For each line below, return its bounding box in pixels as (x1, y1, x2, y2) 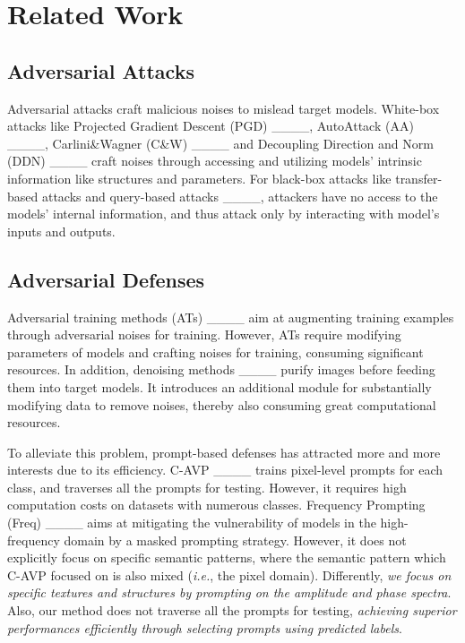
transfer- (395, 168, 443, 187)
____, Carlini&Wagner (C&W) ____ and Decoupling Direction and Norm (7, 133, 434, 152)
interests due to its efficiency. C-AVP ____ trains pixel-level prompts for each (7, 460, 443, 479)
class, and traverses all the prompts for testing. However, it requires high (7, 477, 407, 496)
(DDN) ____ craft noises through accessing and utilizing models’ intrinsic (7, 151, 422, 170)
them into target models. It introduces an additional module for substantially (7, 377, 432, 396)
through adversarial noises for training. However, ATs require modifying (7, 325, 401, 344)
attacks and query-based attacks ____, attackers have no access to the (41, 186, 438, 205)
